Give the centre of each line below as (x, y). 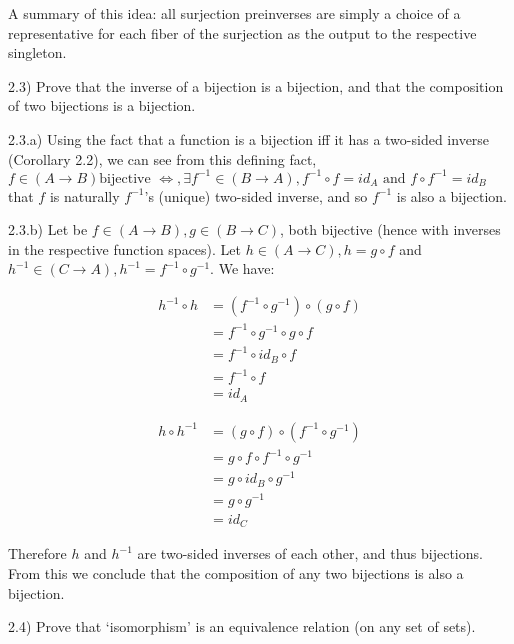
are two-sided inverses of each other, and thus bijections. (310, 553)
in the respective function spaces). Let (125, 248)
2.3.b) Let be (48, 229)
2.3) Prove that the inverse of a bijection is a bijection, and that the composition (256, 85)
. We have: (242, 268)
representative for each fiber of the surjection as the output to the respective (242, 32)
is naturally (84, 195)
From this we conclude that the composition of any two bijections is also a (236, 572)
